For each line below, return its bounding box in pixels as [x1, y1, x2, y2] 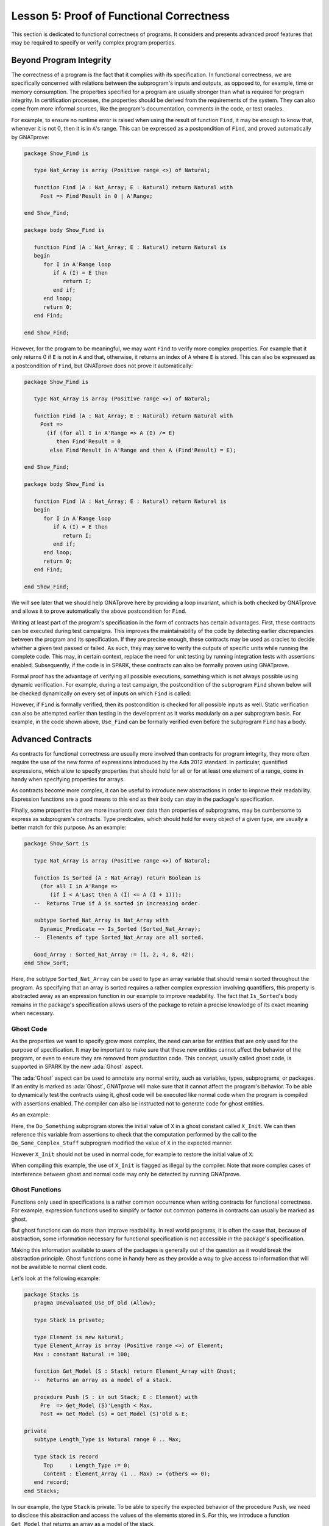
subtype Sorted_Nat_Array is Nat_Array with [34, 917, 169, 924]
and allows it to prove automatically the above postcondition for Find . [11, 607, 187, 615]
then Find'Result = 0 [55, 438, 121, 445]
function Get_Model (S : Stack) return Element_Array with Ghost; [34, 1368, 236, 1375]
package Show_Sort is [24, 840, 89, 847]
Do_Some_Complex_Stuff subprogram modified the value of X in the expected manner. [11, 1139, 233, 1147]
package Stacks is [24, 1291, 79, 1298]
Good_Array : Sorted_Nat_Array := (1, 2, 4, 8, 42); [34, 951, 195, 958]
